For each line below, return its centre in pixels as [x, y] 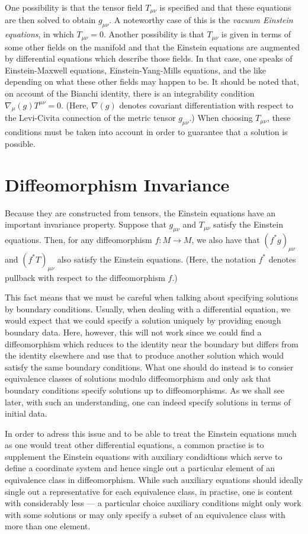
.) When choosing [221, 118]
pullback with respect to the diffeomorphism [85, 277]
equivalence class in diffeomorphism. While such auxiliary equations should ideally [154, 480]
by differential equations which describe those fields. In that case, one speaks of [149, 58]
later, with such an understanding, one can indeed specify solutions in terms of [148, 402]
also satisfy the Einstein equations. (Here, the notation [156, 259]
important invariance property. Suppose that [86, 224]
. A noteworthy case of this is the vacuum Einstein [201, 20]
